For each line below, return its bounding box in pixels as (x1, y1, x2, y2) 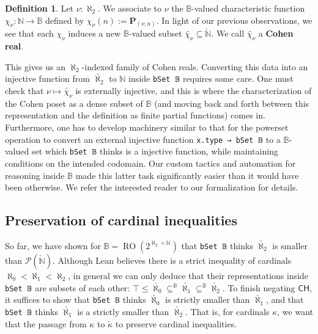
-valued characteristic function (191, 2, 305, 14)
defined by (45, 13, 84, 26)
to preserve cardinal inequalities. (115, 317, 237, 330)
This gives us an (5, 60, 65, 73)
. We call (211, 27, 245, 40)
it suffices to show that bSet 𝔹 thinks (5, 293, 146, 306)
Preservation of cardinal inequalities (5, 211, 237, 230)
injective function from (5, 72, 90, 85)
